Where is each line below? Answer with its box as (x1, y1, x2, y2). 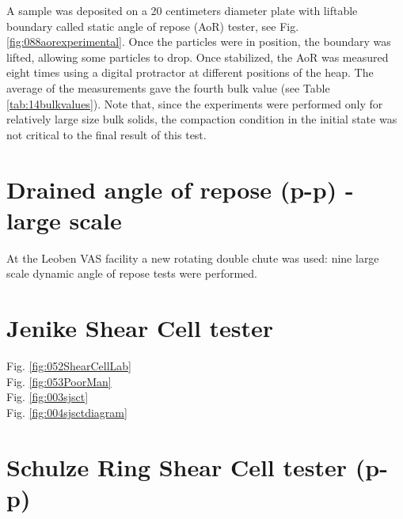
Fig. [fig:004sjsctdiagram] (6, 403, 127, 420)
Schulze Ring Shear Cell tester (6, 450, 348, 483)
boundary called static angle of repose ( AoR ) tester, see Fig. (6, 17, 299, 34)
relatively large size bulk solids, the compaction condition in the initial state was (6, 111, 397, 127)
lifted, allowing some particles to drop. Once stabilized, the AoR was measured (6, 48, 389, 65)
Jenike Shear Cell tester (6, 312, 274, 344)
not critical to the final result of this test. (6, 126, 207, 142)
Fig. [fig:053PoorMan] (6, 373, 112, 389)
